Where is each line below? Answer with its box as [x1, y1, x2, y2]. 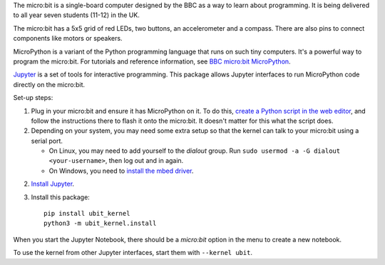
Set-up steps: [13, 94, 53, 102]
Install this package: [31, 193, 91, 201]
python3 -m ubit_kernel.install [43, 219, 157, 228]
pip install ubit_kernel [43, 209, 130, 218]
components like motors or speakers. [13, 34, 123, 43]
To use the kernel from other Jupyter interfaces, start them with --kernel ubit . [13, 249, 253, 257]
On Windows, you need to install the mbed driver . [48, 166, 194, 175]
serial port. [31, 136, 63, 145]
